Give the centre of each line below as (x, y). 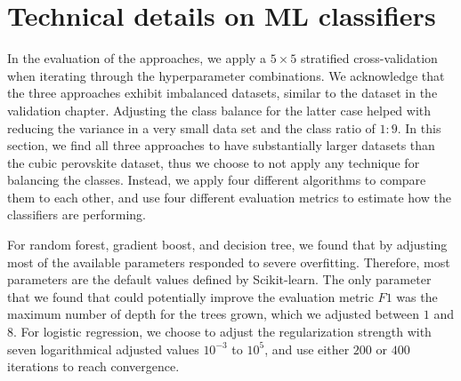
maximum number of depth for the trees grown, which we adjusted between (214, 314)
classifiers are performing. (77, 214)
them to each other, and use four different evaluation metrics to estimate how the (229, 197)
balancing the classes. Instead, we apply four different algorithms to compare (217, 180)
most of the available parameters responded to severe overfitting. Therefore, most (229, 262)
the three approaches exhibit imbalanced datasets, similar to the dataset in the (222, 93)
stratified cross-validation (369, 58)
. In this (419, 127)
